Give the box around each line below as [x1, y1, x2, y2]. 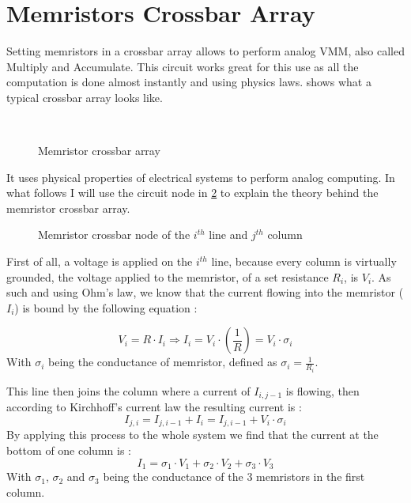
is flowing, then [285, 382, 360, 399]
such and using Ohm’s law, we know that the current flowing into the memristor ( [6, 284, 404, 301]
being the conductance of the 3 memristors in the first [103, 468, 365, 485]
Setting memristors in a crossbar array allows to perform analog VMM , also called [6, 43, 405, 59]
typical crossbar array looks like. [6, 89, 163, 105]
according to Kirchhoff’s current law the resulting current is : [6, 399, 302, 415]
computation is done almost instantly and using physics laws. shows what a [6, 74, 371, 90]
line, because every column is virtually [211, 253, 397, 270]
